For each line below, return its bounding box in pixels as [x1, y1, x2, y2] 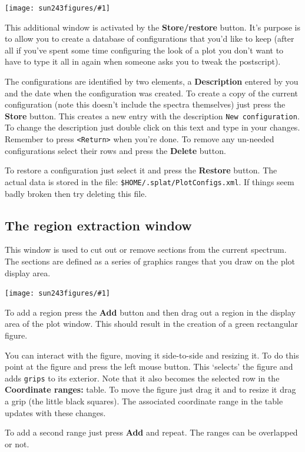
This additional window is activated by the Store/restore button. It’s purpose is [5, 21, 301, 33]
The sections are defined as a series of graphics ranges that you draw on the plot [5, 255, 296, 267]
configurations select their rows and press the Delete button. [5, 144, 226, 156]
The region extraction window [5, 216, 192, 234]
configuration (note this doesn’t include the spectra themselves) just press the [5, 98, 286, 111]
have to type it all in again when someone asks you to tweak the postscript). [5, 55, 281, 68]
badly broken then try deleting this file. [5, 187, 147, 199]
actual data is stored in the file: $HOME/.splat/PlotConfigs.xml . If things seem [5, 175, 294, 188]
